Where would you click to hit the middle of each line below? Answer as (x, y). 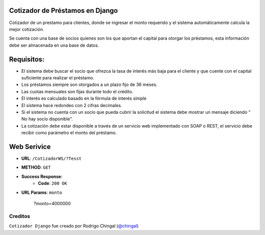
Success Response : (42, 176)
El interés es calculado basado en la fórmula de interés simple (84, 99)
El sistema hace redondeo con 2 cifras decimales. (72, 105)
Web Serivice (30, 146)
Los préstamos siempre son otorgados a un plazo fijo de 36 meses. (89, 85)
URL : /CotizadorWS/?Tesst (52, 158)
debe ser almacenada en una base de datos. (54, 45)
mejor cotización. (26, 29)
